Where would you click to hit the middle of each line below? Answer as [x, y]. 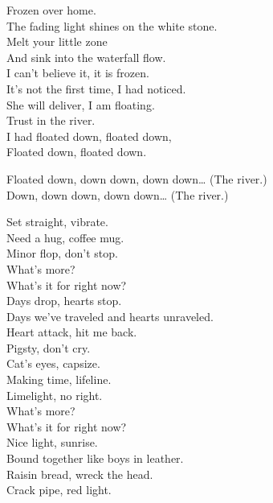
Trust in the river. [51, 120]
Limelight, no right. [55, 395]
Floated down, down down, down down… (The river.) [137, 178]
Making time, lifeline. [59, 379]
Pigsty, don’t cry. [49, 347]
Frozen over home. [51, 10]
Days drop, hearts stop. [64, 301]
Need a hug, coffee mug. [65, 237]
